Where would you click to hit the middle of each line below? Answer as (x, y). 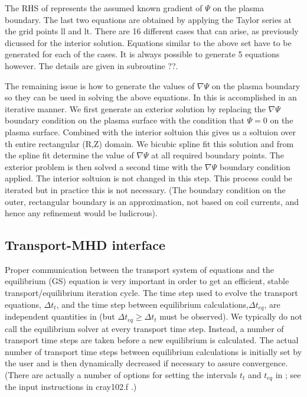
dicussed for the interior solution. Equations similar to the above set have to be (148, 42)
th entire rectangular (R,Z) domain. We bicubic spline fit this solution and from (149, 143)
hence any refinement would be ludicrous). (81, 213)
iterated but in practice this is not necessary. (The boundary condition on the (145, 189)
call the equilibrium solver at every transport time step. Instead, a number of (144, 328)
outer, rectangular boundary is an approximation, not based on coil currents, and (152, 201)
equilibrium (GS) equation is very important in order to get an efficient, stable (147, 281)
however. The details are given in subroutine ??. (92, 65)
